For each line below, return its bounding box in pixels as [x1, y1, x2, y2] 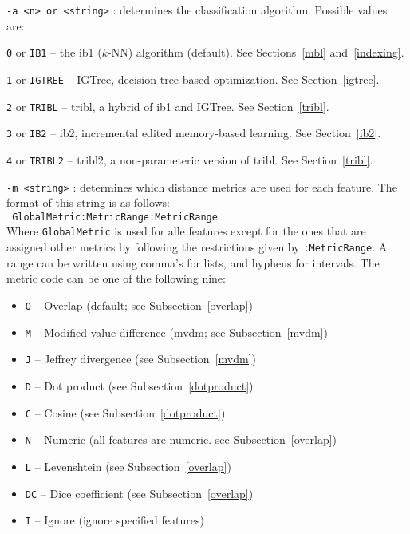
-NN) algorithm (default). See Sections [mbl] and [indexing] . [108, 44, 404, 61]
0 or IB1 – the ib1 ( [6, 44, 102, 61]
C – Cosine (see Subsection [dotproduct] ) [25, 404, 226, 421]
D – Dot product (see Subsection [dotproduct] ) [25, 377, 254, 394]
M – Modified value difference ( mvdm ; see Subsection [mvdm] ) [25, 323, 328, 340]
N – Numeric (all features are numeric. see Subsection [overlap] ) [25, 431, 337, 448]
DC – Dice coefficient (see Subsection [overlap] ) [25, 485, 254, 501]
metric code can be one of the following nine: [6, 270, 226, 287]
